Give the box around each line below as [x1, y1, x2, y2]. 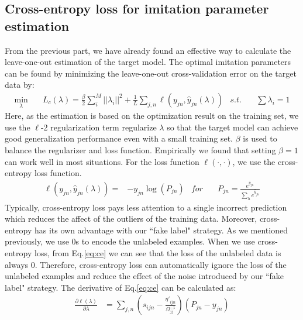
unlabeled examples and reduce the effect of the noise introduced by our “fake [5, 270, 284, 282]
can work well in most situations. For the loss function [5, 155, 199, 167]
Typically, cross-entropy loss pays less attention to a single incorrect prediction [5, 201, 287, 213]
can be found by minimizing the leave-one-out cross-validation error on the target [5, 67, 297, 79]
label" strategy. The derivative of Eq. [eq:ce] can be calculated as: [5, 281, 236, 293]
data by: [5, 78, 35, 91]
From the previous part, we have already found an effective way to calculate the [5, 44, 291, 56]
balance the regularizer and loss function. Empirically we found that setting [5, 144, 276, 156]
